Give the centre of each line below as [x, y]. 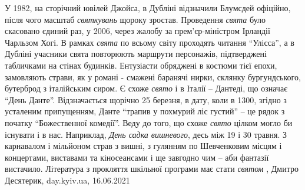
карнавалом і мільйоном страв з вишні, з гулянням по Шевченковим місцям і [143, 146]
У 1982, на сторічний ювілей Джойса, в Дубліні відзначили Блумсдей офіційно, [148, 8]
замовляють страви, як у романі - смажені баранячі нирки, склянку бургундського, [153, 77]
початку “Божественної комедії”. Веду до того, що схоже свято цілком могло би [149, 122]
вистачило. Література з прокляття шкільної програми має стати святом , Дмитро [152, 169]
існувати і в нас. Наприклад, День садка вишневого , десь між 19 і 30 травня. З [146, 134]
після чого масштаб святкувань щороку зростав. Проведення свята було [135, 19]
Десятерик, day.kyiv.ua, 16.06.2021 [67, 180]
